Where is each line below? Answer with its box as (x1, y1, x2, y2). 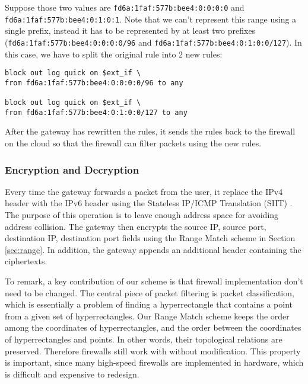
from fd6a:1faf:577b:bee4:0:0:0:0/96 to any (5, 78, 183, 87)
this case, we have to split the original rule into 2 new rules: (5, 47, 223, 60)
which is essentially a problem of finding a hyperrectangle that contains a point (5, 298, 293, 311)
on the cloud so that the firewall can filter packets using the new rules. (5, 137, 262, 149)
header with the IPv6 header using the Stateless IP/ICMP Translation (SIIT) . (5, 197, 293, 209)
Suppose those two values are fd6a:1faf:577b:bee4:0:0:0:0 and (5, 1, 245, 13)
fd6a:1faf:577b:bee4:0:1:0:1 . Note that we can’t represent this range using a (5, 12, 297, 25)
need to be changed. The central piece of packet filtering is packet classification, (5, 286, 294, 299)
